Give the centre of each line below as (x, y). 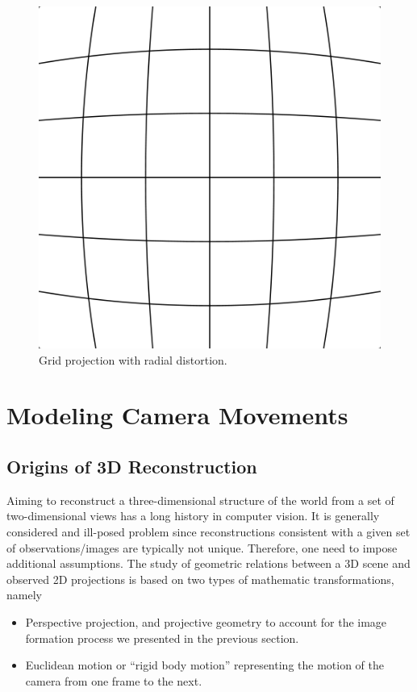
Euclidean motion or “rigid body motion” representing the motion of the (204, 665)
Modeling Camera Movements (177, 415)
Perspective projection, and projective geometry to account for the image (206, 621)
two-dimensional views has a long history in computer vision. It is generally (193, 516)
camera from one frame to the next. (114, 680)
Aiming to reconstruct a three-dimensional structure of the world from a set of (200, 500)
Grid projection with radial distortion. (133, 359)
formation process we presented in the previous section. (162, 638)
